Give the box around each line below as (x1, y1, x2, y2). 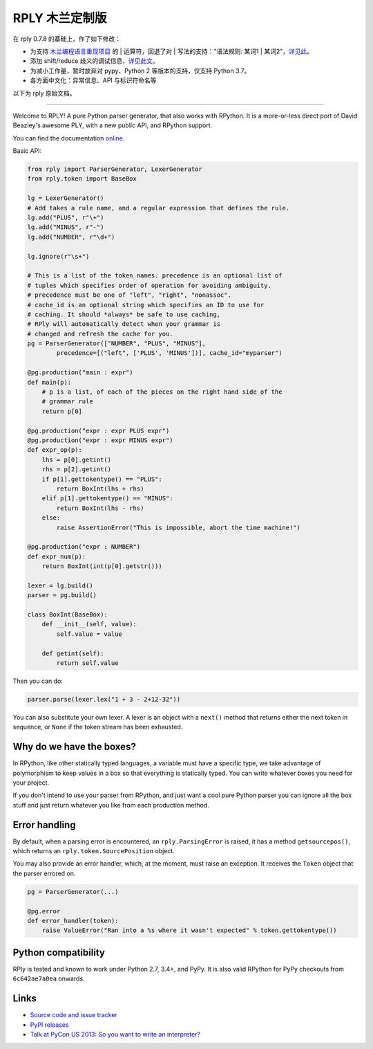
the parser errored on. (12, 869, 76, 877)
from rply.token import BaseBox (27, 175, 137, 183)
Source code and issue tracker (30, 1011, 117, 1019)
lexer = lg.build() (27, 581, 93, 590)
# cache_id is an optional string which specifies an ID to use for (27, 301, 265, 309)
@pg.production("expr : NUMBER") (27, 543, 141, 551)
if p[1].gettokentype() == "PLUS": (41, 475, 162, 483)
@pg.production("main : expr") (27, 369, 134, 376)
